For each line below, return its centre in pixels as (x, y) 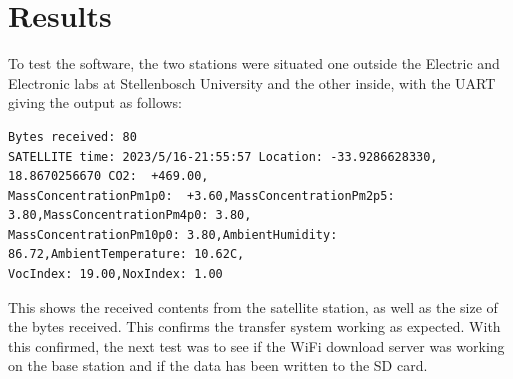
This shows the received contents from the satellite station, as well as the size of (253, 306)
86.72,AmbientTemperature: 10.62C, (126, 254)
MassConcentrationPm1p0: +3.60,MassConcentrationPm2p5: (201, 195)
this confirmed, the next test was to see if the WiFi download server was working (256, 345)
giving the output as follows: (95, 102)
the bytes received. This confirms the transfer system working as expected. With (254, 326)
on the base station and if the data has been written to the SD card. (218, 365)
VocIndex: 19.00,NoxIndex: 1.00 (115, 274)
